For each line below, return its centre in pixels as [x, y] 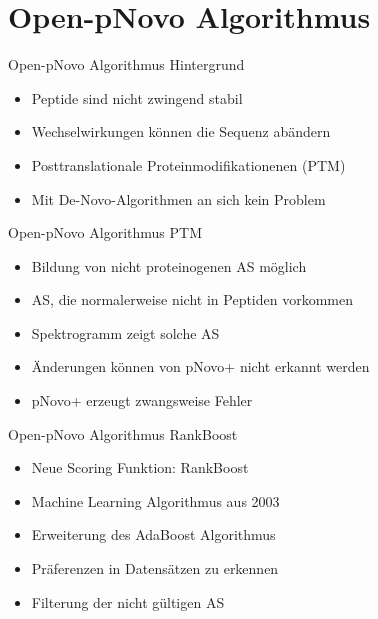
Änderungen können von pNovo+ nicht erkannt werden [200, 366]
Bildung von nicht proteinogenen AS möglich [169, 265]
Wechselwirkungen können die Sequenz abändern [181, 131]
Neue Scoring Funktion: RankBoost [140, 467]
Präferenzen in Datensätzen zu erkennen [155, 568]
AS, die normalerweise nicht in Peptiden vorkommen [192, 299]
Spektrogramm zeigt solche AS [125, 332]
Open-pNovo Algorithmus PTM [105, 232]
